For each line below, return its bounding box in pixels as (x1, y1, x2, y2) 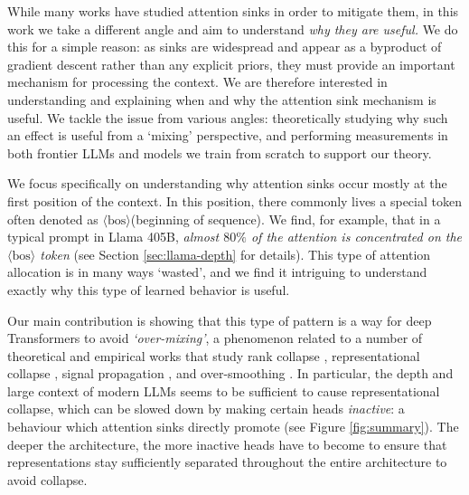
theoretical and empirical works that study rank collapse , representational (7, 346, 420, 365)
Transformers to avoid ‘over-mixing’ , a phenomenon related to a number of (7, 328, 423, 347)
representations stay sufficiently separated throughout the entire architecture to (7, 452, 447, 471)
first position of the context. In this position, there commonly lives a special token (7, 191, 462, 210)
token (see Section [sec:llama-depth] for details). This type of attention (40, 244, 431, 263)
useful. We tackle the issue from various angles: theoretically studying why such (7, 108, 448, 127)
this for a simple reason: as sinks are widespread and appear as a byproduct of (7, 37, 442, 56)
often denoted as (7, 209, 98, 228)
